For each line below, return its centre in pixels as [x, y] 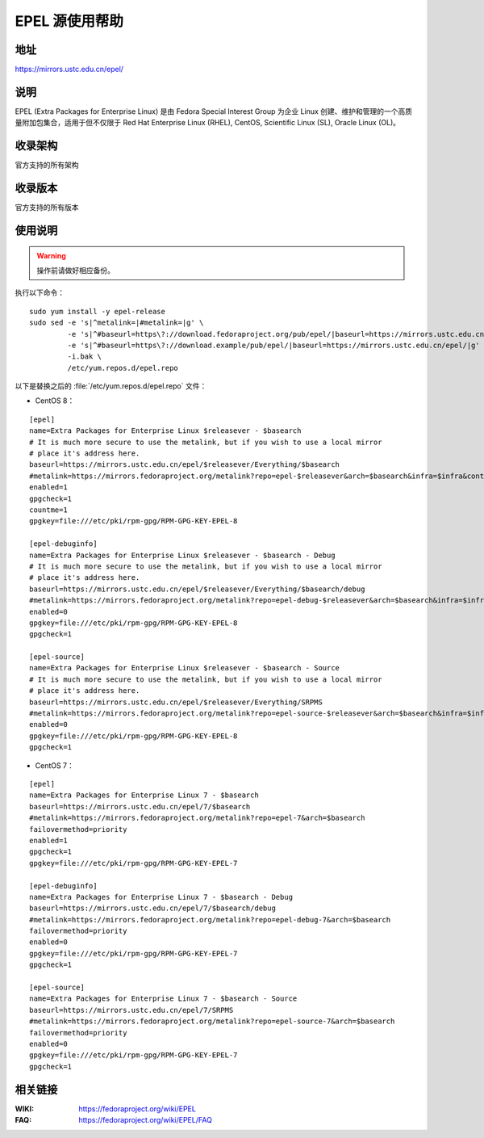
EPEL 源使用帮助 [69, 21]
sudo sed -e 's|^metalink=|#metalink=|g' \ [117, 323]
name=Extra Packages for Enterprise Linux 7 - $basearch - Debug [161, 897]
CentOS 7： [54, 765]
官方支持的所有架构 [47, 165]
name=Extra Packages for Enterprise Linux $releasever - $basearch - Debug [182, 555]
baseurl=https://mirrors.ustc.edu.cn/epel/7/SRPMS [131, 1010]
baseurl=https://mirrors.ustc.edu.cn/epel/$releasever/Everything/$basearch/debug [197, 589]
